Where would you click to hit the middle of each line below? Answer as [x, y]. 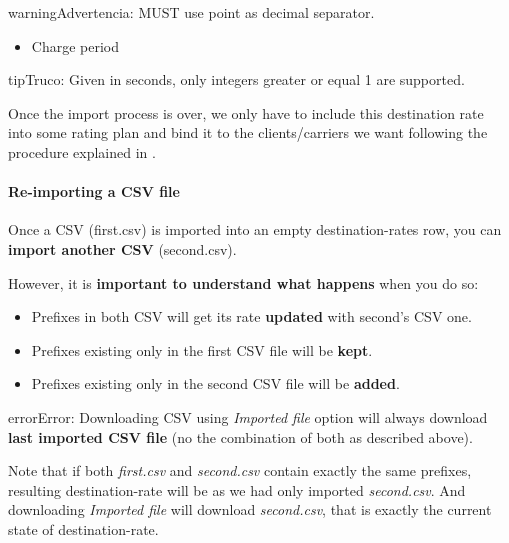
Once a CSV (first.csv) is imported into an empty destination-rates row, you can [255, 229]
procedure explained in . [82, 151]
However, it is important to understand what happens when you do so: [243, 282]
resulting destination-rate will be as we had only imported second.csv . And [237, 489]
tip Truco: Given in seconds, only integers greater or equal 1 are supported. [236, 79]
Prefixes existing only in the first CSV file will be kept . [202, 349]
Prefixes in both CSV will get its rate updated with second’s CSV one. [251, 316]
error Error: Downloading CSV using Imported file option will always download [248, 416]
